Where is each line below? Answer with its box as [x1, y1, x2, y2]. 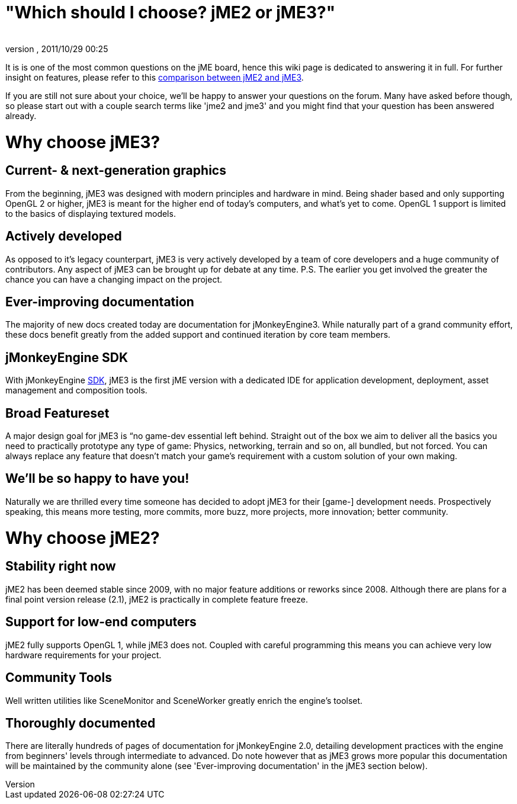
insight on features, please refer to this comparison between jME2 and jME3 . [5, 72, 304, 82]
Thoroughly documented [5, 715, 156, 731]
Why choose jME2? [5, 527, 160, 548]
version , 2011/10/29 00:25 [5, 43, 108, 54]
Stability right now [5, 559, 116, 574]
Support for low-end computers [5, 614, 197, 630]
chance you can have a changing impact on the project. [5, 274, 222, 284]
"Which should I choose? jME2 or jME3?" [5, 2, 336, 23]
